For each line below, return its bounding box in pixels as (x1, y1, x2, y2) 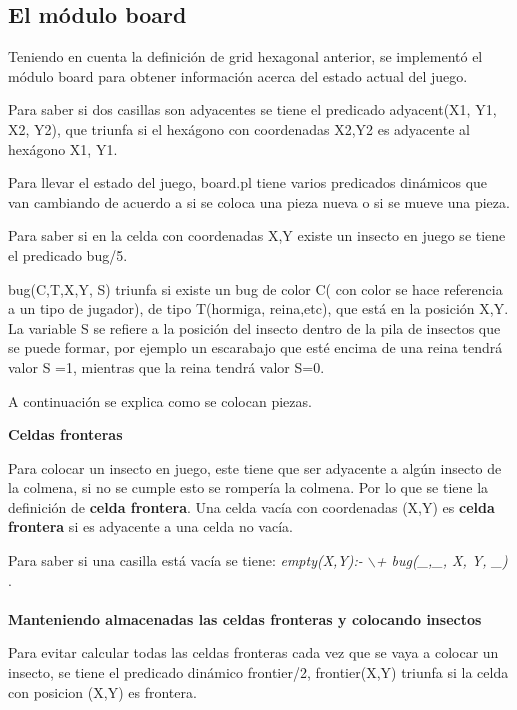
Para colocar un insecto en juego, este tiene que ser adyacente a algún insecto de (8, 457, 502, 478)
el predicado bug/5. (8, 244, 128, 265)
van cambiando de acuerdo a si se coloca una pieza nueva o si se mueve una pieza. (8, 191, 510, 212)
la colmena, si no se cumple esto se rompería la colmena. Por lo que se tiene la (8, 477, 489, 498)
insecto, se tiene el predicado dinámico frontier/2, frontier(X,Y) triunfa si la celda (8, 662, 509, 683)
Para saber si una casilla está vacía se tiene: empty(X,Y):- (8, 550, 363, 571)
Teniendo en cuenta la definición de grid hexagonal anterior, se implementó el (8, 46, 483, 67)
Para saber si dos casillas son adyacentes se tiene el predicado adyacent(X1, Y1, (8, 99, 497, 120)
